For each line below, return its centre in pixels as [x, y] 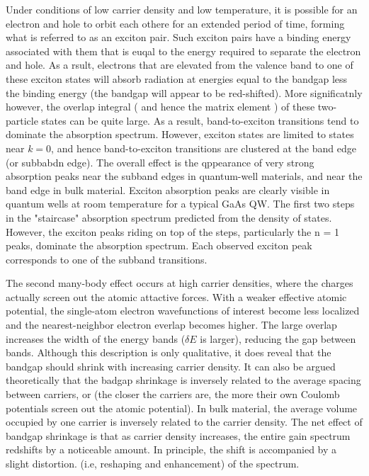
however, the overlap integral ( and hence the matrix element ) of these [160, 107]
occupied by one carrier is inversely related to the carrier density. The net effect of [184, 422]
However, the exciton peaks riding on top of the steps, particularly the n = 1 [172, 231]
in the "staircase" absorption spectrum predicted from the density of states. [169, 217]
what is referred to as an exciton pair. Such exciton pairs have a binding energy [178, 37]
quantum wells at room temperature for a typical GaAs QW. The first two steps [180, 204]
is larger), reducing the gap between [278, 338]
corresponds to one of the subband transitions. [107, 259]
